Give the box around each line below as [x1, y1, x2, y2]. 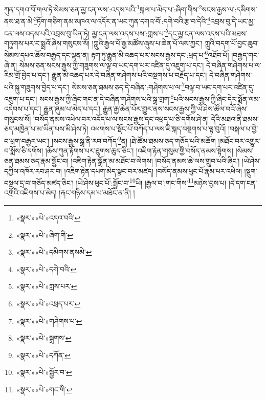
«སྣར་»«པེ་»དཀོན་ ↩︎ [16, 349, 71, 360]
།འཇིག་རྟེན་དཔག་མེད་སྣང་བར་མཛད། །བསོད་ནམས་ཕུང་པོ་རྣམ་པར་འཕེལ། [64, 165, 242, 176]
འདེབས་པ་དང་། [4, 103, 41, 114]
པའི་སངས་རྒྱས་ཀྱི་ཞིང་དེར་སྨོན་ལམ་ [173, 93, 260, 104]
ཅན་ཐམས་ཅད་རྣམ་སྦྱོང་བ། [4, 155, 69, 166]
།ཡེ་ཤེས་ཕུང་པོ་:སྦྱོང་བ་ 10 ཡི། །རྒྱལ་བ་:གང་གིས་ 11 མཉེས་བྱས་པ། [76, 176, 227, 188]
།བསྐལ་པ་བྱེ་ [228, 123, 258, 134]
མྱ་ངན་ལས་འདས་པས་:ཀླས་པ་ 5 [92, 26, 168, 38]
